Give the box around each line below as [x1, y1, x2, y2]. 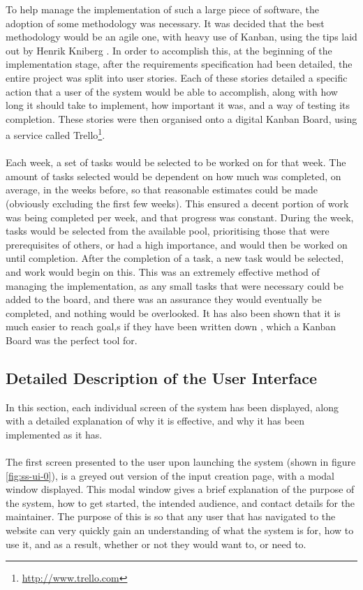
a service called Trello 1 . [6, 126, 105, 142]
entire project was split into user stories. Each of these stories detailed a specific [6, 70, 348, 84]
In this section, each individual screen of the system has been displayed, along [6, 399, 339, 414]
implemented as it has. [6, 427, 103, 441]
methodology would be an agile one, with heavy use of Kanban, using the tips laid [6, 29, 357, 44]
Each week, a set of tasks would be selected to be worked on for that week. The [6, 155, 346, 170]
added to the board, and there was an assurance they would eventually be [6, 292, 322, 307]
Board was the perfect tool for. [6, 332, 138, 347]
